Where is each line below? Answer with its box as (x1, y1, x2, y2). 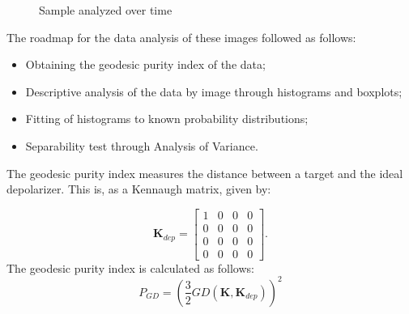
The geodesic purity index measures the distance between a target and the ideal (6, 164, 403, 181)
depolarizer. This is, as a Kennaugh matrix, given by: (6, 180, 271, 197)
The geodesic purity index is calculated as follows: (6, 259, 254, 276)
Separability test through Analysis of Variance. (25, 137, 258, 154)
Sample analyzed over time (39, 2, 173, 18)
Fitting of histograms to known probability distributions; (25, 110, 309, 127)
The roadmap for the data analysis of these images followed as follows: (6, 28, 356, 45)
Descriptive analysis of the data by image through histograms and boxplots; (25, 83, 403, 100)
